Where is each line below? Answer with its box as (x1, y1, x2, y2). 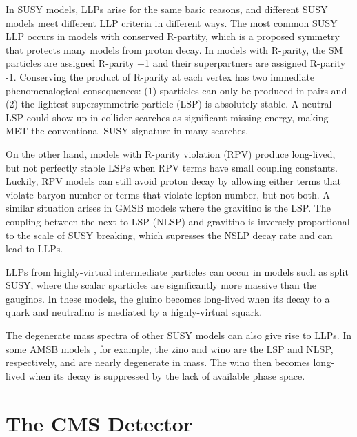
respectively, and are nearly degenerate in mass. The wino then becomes (6, 355, 310, 369)
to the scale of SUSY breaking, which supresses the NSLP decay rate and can (6, 227, 333, 242)
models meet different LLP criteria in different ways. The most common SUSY (6, 15, 338, 30)
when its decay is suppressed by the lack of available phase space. (28, 368, 305, 383)
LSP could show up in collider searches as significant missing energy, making (6, 110, 329, 124)
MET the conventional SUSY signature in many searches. (6, 123, 249, 138)
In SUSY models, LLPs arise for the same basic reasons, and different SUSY (6, 2, 328, 16)
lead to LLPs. (6, 241, 63, 256)
